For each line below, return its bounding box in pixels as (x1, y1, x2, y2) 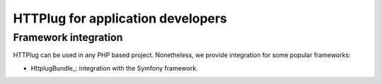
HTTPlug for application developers (13, 11, 228, 26)
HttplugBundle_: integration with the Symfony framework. (30, 64, 198, 72)
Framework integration (13, 31, 123, 44)
